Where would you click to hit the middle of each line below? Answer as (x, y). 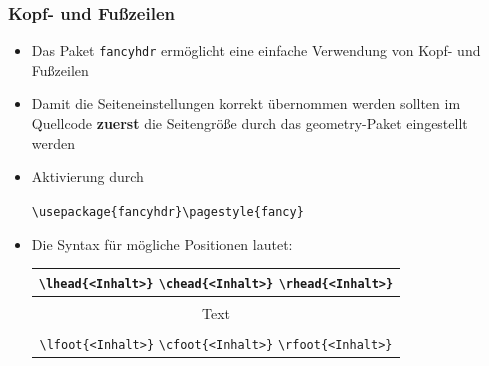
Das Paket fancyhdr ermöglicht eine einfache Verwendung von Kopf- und (256, 50)
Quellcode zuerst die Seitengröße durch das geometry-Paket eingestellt (249, 123)
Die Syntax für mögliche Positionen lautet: (162, 243)
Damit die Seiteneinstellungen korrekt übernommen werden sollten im (246, 103)
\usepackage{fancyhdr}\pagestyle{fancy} (167, 211)
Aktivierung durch (87, 176)
